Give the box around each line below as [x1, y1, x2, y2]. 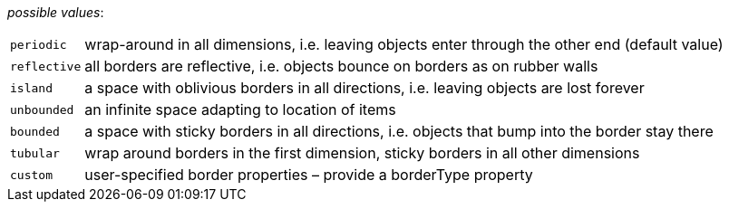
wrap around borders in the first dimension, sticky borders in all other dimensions [84, 144, 640, 162]
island [10, 81, 53, 95]
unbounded [10, 102, 74, 117]
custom [10, 167, 53, 182]
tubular [10, 146, 60, 160]
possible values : [7, 5, 104, 20]
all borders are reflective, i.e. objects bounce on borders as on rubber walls [84, 57, 598, 75]
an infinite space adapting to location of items [84, 100, 396, 119]
